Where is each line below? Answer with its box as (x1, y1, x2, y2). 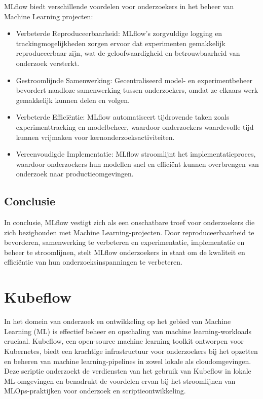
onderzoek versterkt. (16, 57, 80, 68)
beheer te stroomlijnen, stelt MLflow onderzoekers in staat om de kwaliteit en (4, 246, 245, 257)
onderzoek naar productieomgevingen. (16, 168, 134, 179)
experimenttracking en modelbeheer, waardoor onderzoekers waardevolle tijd (16, 121, 254, 132)
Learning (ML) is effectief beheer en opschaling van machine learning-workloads (4, 325, 252, 336)
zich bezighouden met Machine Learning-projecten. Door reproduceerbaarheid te (4, 227, 254, 237)
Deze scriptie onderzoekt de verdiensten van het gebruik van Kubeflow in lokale (4, 366, 251, 376)
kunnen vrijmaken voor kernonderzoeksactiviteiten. (16, 131, 175, 142)
